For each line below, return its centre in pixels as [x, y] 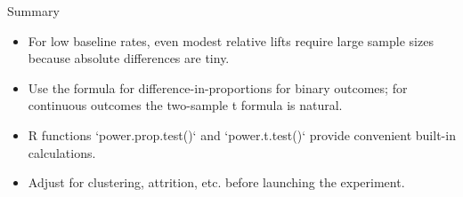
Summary [33, 11]
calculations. [62, 152]
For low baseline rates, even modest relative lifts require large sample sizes [231, 40]
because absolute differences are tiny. [129, 58]
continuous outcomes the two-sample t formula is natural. [185, 105]
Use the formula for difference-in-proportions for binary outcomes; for [218, 87]
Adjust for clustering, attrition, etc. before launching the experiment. [216, 182]
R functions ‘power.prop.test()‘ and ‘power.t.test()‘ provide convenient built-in [242, 134]
